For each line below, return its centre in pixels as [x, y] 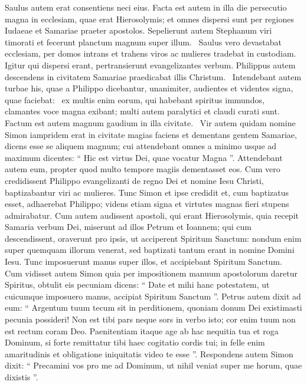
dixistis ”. [22, 377]
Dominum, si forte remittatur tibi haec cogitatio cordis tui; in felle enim [135, 342]
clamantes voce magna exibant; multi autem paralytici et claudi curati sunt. [142, 111]
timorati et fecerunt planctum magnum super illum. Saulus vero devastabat [143, 42]
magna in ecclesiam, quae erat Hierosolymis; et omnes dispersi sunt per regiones [149, 19]
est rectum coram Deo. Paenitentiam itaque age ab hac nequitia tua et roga [142, 330]
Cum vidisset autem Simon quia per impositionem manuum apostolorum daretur [151, 273]
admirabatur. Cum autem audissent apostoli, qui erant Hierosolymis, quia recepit [152, 215]
